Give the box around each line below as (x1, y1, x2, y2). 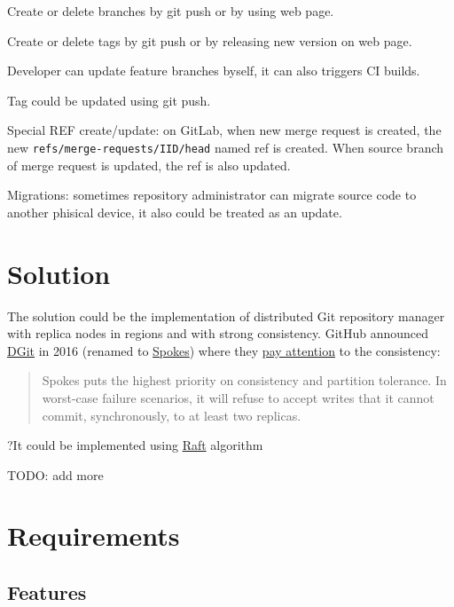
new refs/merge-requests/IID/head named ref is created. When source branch (7, 138, 444, 156)
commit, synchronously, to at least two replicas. (42, 406, 301, 424)
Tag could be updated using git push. (7, 91, 211, 109)
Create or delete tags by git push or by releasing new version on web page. (7, 31, 412, 50)
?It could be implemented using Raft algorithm (7, 436, 263, 454)
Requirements (7, 517, 180, 554)
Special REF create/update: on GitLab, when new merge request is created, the (7, 121, 442, 139)
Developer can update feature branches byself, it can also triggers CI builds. (7, 61, 420, 80)
